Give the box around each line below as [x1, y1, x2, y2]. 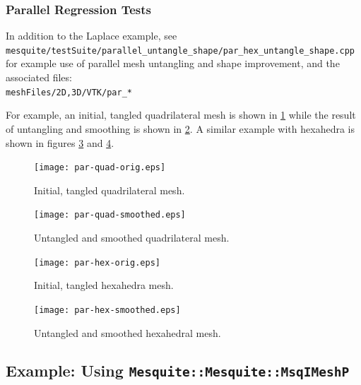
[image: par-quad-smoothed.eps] [34, 210, 186, 220]
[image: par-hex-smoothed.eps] [34, 304, 181, 315]
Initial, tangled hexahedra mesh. [34, 278, 174, 292]
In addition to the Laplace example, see [6, 28, 177, 43]
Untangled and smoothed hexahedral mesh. [34, 325, 221, 340]
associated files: [6, 70, 72, 85]
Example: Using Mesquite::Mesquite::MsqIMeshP [6, 360, 350, 381]
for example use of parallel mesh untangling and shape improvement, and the [6, 56, 340, 71]
